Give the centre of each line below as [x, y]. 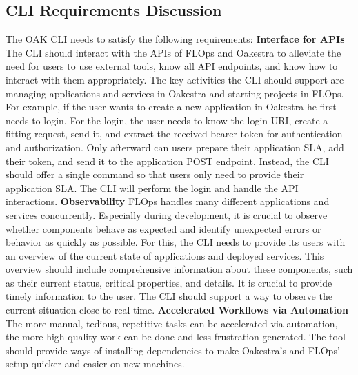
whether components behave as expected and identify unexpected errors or [163, 228]
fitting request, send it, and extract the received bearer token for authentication [174, 134]
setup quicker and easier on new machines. [95, 364]
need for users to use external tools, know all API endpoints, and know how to [172, 66]
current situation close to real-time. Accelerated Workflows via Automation [177, 310]
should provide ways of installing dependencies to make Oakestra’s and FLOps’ [173, 350]
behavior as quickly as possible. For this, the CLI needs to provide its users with [176, 242]
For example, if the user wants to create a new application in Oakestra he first [171, 107]
